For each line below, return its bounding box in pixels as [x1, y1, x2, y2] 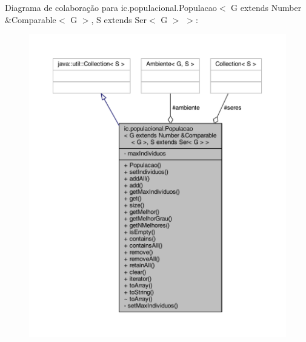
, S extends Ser [91, 13, 147, 26]
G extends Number [231, 1, 302, 13]
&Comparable [5, 13, 56, 26]
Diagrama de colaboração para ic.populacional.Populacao [5, 1, 217, 13]
